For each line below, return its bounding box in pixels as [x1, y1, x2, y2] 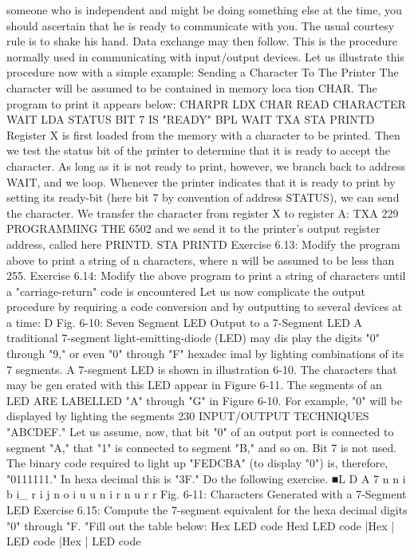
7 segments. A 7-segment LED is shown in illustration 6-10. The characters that [6, 360, 397, 377]
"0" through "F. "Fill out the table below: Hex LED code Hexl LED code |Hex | [6, 517, 395, 533]
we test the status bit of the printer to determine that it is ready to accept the [6, 142, 391, 159]
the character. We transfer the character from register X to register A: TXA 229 [6, 204, 399, 221]
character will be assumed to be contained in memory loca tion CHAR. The [6, 79, 377, 96]
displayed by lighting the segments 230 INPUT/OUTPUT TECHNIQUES [6, 407, 369, 424]
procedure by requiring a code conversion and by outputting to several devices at [6, 298, 403, 315]
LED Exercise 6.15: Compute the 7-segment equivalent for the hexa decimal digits [6, 502, 408, 518]
